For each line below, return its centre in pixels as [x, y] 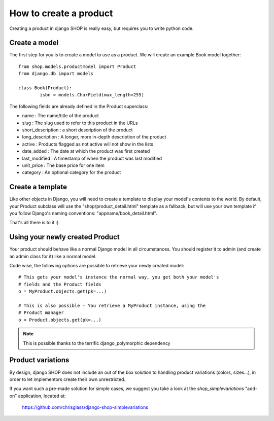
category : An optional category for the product [72, 172]
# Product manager [41, 313]
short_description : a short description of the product [77, 130]
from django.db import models [56, 74]
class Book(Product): [45, 88]
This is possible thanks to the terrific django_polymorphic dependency [97, 343]
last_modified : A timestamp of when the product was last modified [92, 158]
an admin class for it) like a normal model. [53, 256]
